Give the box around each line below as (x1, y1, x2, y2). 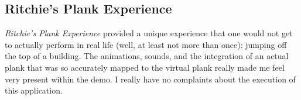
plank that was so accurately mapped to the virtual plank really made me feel (5, 61, 285, 73)
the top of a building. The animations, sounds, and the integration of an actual (5, 50, 289, 62)
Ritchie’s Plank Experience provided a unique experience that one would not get (5, 27, 293, 39)
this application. (5, 84, 63, 96)
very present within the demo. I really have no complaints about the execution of (5, 73, 296, 85)
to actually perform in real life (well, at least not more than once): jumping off (5, 38, 287, 50)
